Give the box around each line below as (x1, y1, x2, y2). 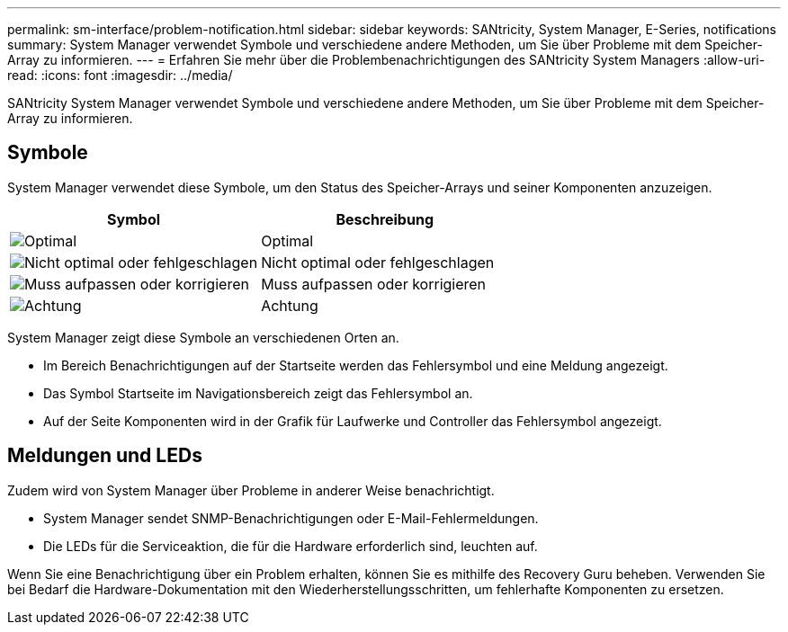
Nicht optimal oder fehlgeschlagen (261, 253, 495, 271)
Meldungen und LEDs (7, 444, 202, 467)
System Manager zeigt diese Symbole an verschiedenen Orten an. (7, 329, 399, 345)
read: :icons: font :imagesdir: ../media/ (7, 67, 233, 83)
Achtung (261, 296, 318, 315)
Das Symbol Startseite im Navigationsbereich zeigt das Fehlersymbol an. (43, 385, 473, 401)
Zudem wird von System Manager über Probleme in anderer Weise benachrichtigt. (7, 482, 495, 498)
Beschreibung (336, 209, 434, 228)
